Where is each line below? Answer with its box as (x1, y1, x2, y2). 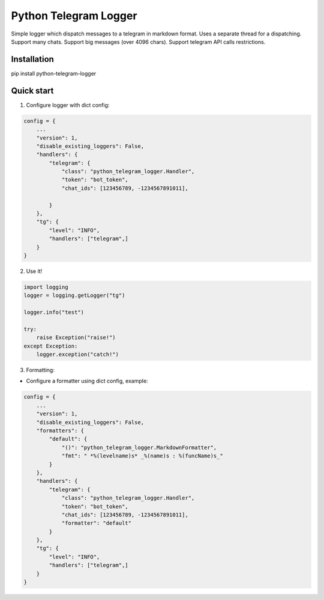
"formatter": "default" (61, 520, 132, 527)
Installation (11, 54, 54, 64)
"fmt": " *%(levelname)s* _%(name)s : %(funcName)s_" (61, 453, 223, 459)
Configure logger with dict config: (26, 101, 110, 108)
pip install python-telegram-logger (11, 70, 97, 77)
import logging (23, 283, 68, 290)
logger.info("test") (23, 309, 84, 316)
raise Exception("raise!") (36, 334, 116, 341)
